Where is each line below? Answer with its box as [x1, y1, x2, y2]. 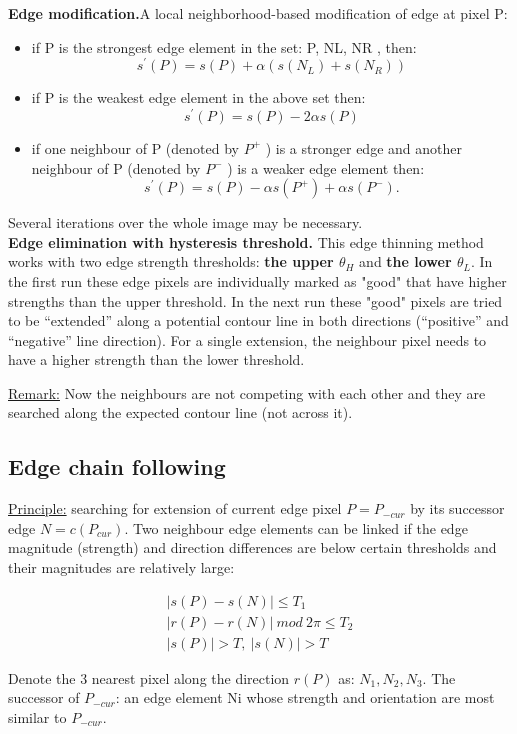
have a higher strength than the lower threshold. [8, 349, 305, 370]
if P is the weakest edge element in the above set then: [31, 87, 366, 108]
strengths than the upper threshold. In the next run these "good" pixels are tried [8, 290, 503, 311]
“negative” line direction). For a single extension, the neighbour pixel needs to [8, 329, 487, 350]
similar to [8, 706, 67, 727]
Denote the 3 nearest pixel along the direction [8, 667, 290, 688]
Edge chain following [8, 451, 226, 482]
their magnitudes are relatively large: [8, 557, 235, 578]
